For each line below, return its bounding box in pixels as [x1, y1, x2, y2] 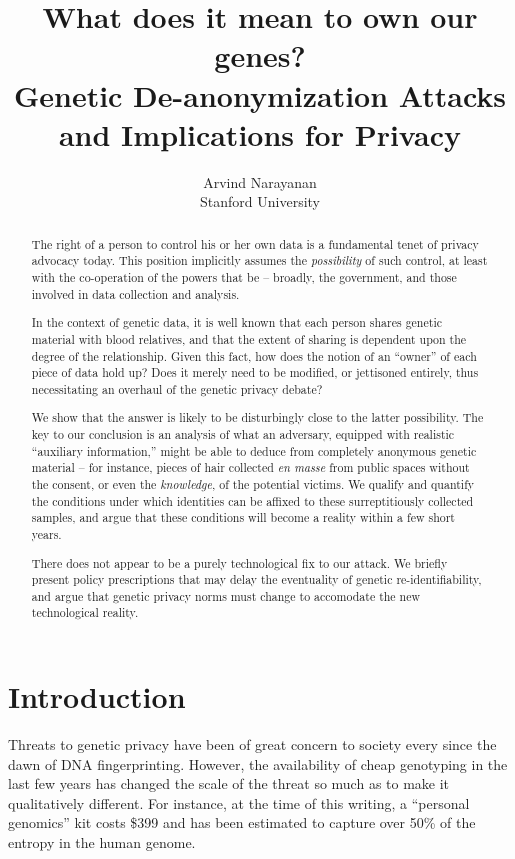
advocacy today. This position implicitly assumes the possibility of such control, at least [31, 252, 488, 269]
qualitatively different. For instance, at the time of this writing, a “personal [8, 792, 470, 813]
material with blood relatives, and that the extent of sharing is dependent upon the [31, 330, 467, 347]
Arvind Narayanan [203, 171, 317, 192]
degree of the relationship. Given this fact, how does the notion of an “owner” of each [31, 347, 477, 364]
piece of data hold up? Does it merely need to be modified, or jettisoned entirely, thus [31, 364, 479, 381]
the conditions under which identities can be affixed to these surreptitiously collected [31, 492, 474, 509]
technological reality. [31, 604, 139, 621]
